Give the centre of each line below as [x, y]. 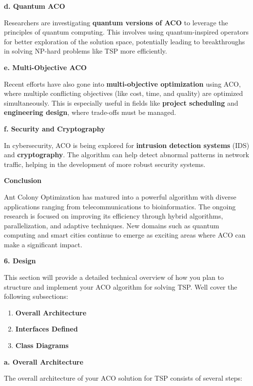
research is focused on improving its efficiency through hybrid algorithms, [114, 216]
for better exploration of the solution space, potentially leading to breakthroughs [125, 41]
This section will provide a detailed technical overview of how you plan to [114, 277]
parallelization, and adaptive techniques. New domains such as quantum [112, 225]
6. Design [20, 261]
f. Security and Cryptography [55, 128]
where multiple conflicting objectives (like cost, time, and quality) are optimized [124, 93]
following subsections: [36, 296]
